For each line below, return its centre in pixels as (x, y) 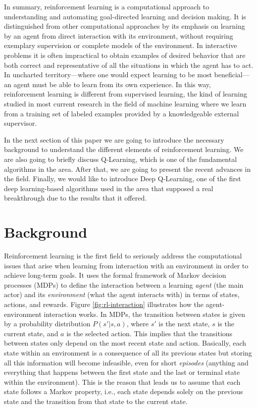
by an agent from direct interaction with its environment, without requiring (119, 35)
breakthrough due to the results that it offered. (76, 198)
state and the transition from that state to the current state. (96, 401)
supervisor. (21, 123)
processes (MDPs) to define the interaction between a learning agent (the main (124, 284)
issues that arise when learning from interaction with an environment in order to (126, 265)
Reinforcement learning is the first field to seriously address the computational (123, 255)
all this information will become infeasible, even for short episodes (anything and (126, 362)
